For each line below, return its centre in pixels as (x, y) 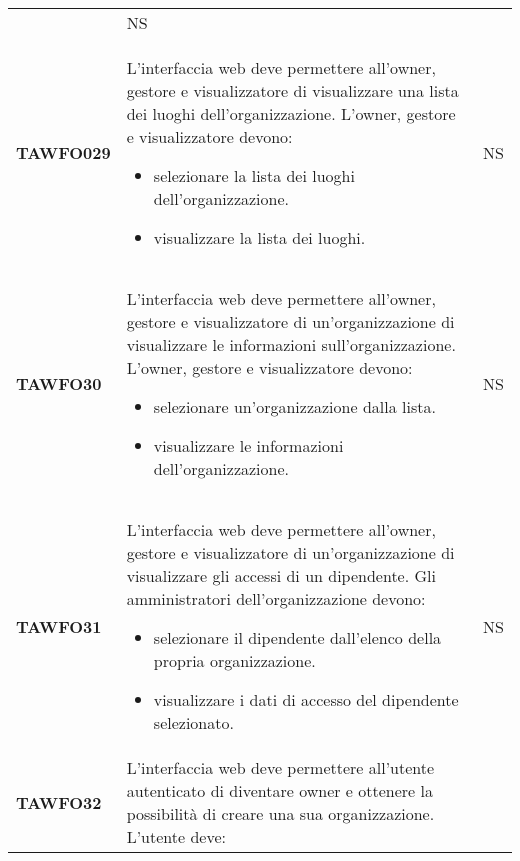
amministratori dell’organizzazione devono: (276, 598)
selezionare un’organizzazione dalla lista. (294, 406)
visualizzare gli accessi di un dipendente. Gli (281, 575)
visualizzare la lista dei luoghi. (259, 237)
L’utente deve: (176, 836)
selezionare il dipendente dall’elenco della (297, 637)
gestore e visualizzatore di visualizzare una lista (292, 90)
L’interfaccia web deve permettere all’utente (280, 767)
